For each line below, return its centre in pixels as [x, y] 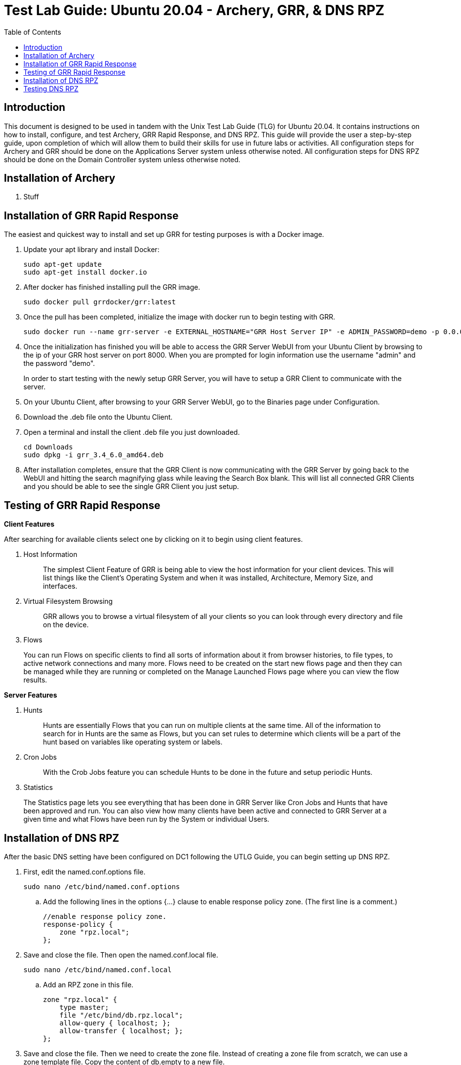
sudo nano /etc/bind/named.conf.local [98, 969]
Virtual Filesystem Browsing [68, 601]
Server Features [31, 695]
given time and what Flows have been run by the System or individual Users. [147, 819]
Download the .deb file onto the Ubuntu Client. [98, 417]
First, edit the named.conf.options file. [84, 872]
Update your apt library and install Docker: [92, 250]
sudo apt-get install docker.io [85, 272]
